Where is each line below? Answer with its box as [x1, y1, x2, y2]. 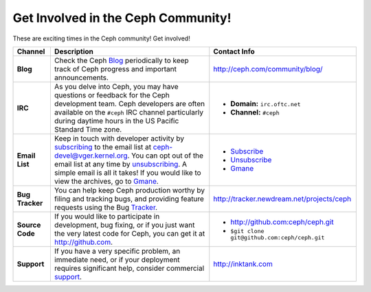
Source [16, 220, 41, 230]
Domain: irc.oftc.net [230, 99, 302, 108]
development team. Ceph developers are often [54, 99, 205, 108]
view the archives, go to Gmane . [54, 176, 159, 186]
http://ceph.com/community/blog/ [213, 64, 323, 73]
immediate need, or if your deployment [54, 254, 180, 264]
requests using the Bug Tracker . [54, 202, 158, 212]
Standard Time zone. [54, 124, 122, 134]
